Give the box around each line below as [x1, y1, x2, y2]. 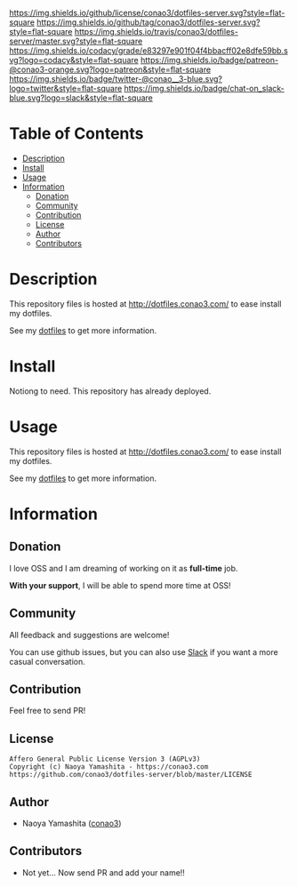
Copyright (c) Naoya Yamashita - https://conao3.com [9, 763, 209, 771]
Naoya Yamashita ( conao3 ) [21, 818, 122, 828]
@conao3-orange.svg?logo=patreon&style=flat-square [9, 64, 212, 75]
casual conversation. [9, 656, 86, 667]
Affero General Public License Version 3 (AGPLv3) [9, 755, 201, 763]
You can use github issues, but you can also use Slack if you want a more [9, 646, 278, 657]
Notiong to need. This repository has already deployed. [9, 386, 212, 396]
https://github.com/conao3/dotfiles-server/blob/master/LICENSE [9, 771, 253, 779]
